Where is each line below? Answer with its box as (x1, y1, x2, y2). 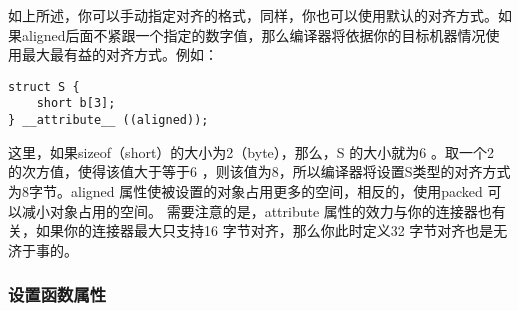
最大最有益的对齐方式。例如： (21, 44, 218, 65)
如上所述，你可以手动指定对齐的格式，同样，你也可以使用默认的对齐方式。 (8, 5, 498, 25)
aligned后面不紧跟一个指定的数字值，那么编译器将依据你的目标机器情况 (21, 24, 486, 45)
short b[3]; (36, 96, 116, 111)
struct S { (8, 79, 80, 94)
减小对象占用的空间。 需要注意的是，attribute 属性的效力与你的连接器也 (21, 200, 492, 221)
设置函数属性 (8, 282, 107, 307)
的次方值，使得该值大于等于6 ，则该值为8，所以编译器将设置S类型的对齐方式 (8, 161, 511, 182)
